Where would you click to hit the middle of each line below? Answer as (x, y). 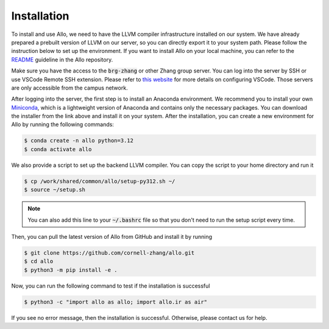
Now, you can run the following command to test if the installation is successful (111, 286)
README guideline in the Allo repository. (62, 59)
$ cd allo (39, 261)
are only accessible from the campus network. (69, 88)
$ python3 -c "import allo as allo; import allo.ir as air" (116, 302)
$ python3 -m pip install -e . (71, 270)
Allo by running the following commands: (62, 124)
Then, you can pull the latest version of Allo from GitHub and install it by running (112, 236)
